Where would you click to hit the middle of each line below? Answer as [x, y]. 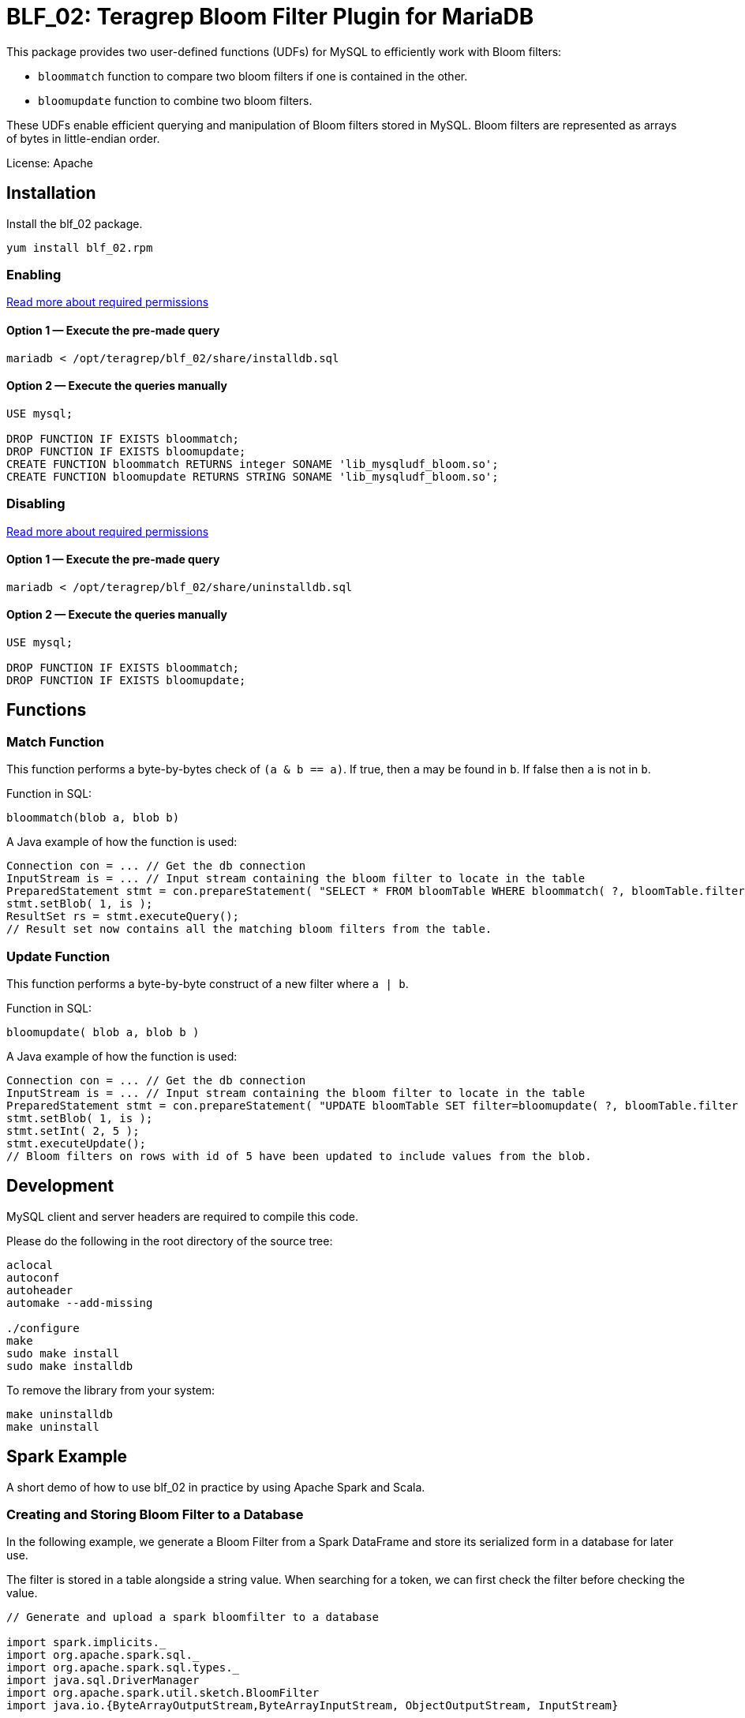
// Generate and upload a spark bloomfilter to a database [193, 1617]
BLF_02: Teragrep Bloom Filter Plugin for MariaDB [270, 17]
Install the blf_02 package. [75, 223]
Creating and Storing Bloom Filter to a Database [155, 1514]
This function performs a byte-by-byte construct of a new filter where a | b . [208, 983]
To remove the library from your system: [111, 1390]
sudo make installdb [70, 1366]
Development [60, 1186]
